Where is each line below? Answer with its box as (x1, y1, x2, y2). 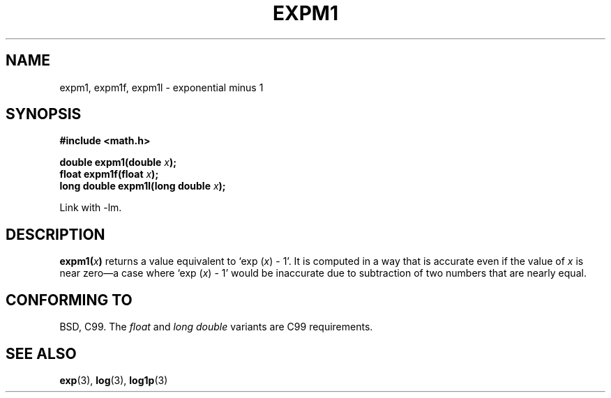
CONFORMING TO (6, 291, 133, 309)
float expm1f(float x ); (59, 168, 159, 181)
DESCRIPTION (6, 225, 105, 243)
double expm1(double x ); (59, 156, 177, 169)
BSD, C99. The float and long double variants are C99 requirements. (59, 321, 373, 333)
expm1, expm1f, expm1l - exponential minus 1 (59, 81, 264, 93)
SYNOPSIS (6, 105, 82, 123)
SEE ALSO (6, 344, 77, 362)
